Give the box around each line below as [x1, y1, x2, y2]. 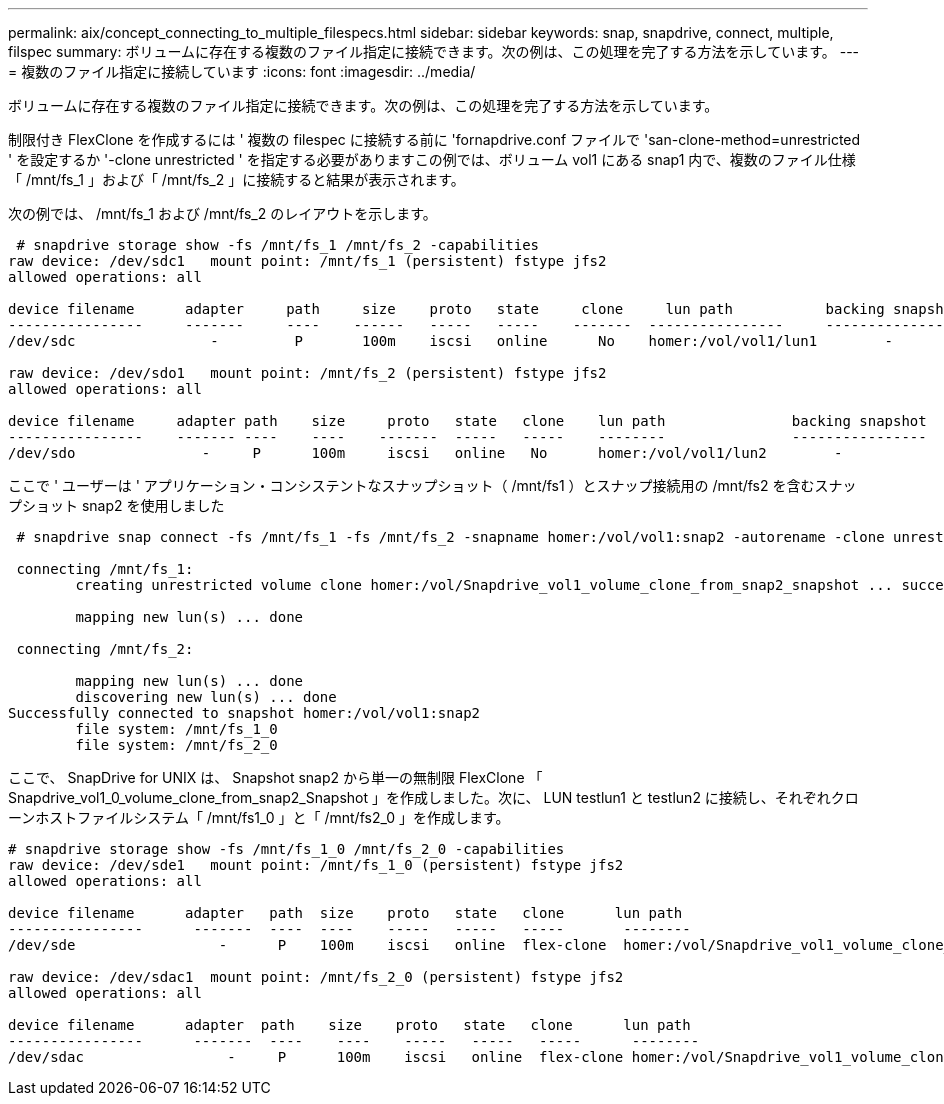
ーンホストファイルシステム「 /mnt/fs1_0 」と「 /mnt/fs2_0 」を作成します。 [8, 809, 510, 826]
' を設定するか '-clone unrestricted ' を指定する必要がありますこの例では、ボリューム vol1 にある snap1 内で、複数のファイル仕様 [8, 151, 856, 168]
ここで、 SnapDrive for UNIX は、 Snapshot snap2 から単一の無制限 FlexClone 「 [8, 769, 543, 786]
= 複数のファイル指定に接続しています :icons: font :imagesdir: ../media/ [8, 63, 476, 80]
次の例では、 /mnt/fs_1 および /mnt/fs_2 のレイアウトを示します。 [8, 205, 437, 222]
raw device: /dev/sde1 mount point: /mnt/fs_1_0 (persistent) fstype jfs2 [8, 857, 624, 873]
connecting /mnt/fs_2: [16, 641, 194, 657]
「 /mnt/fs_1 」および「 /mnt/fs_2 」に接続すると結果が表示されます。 [8, 171, 465, 188]
